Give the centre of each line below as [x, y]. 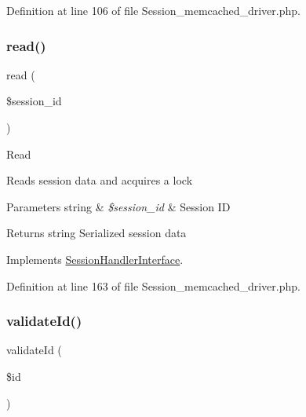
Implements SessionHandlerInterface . [95, 259]
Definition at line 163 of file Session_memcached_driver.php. [153, 285]
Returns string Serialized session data [97, 233]
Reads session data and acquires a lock [100, 180]
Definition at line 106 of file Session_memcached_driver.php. [153, 10]
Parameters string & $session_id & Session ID [118, 206]
